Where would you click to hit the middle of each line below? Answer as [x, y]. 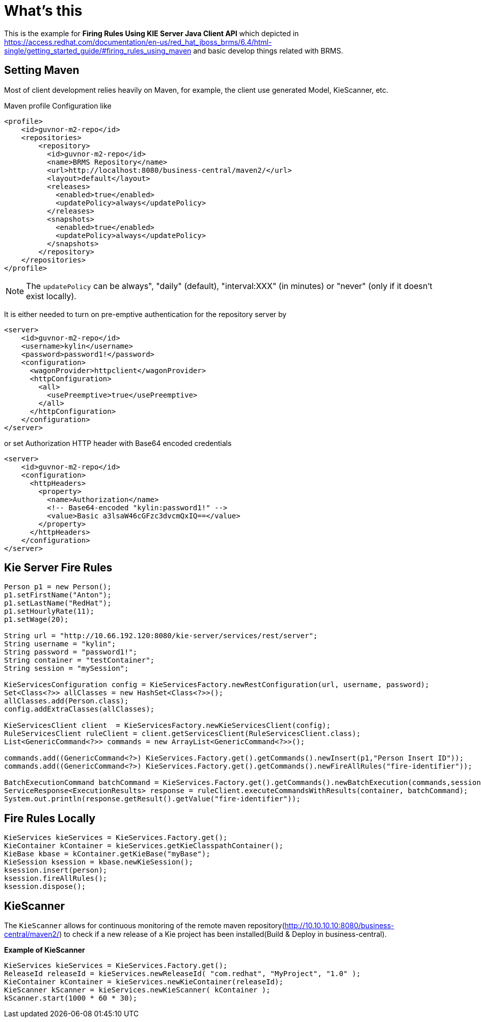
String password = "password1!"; [71, 652]
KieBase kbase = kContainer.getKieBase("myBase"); [107, 854]
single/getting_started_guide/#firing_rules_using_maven [98, 50]
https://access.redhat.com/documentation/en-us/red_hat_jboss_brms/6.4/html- [138, 42]
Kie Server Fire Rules [58, 568]
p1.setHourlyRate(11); [49, 611]
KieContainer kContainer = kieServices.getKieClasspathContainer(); [144, 846]
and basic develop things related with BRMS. [268, 50]
